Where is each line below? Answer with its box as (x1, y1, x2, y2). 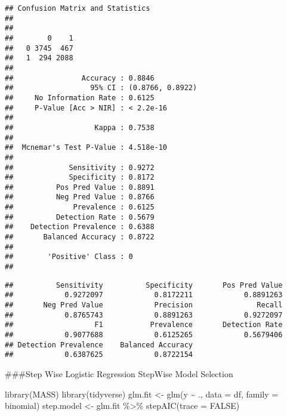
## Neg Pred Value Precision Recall (5, 301, 283, 310)
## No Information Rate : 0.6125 (5, 93, 155, 102)
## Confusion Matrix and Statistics (5, 4, 150, 13)
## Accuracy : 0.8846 (5, 73, 155, 82)
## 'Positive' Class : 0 (5, 252, 133, 261)
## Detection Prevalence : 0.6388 (5, 223, 155, 232)
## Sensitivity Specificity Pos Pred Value (5, 281, 283, 289)
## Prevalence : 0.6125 (5, 203, 155, 212)
